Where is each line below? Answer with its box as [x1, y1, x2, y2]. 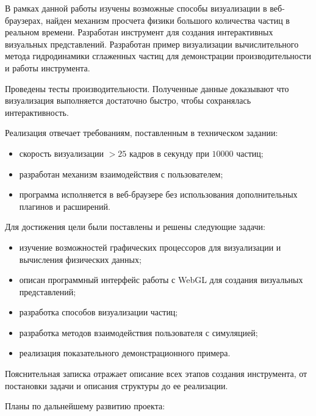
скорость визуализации [19, 146, 104, 159]
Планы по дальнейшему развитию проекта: [5, 400, 165, 412]
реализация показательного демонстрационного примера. [19, 346, 231, 359]
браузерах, [5, 13, 43, 26]
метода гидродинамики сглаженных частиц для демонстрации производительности [5, 49, 311, 62]
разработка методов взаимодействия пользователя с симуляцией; [19, 326, 258, 339]
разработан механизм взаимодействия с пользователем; [19, 167, 223, 180]
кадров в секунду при [129, 146, 209, 159]
